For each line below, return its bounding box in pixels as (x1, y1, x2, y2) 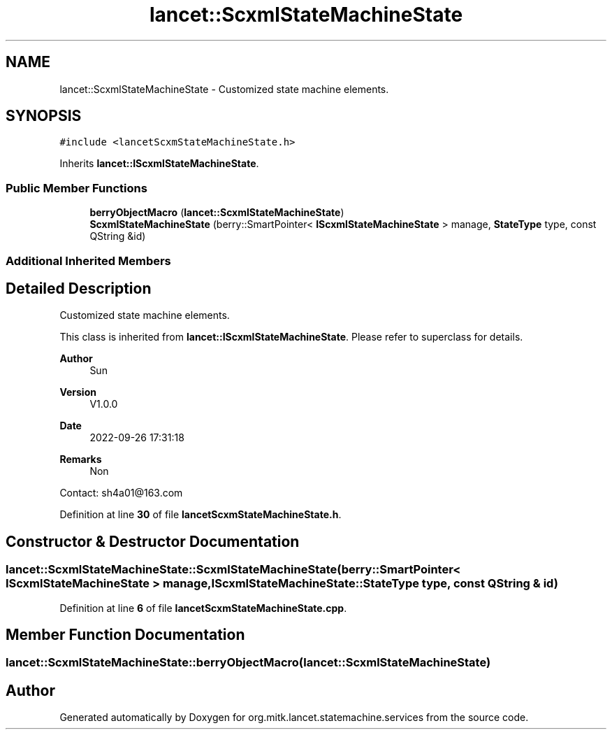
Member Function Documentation (6, 626, 245, 644)
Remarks (59, 453, 102, 466)
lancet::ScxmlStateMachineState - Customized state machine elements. (59, 83, 389, 95)
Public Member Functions (6, 180, 147, 195)
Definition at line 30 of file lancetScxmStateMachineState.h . (59, 508, 342, 521)
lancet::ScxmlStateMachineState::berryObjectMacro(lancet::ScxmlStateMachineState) (6, 655, 491, 670)
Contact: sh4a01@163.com (59, 487, 183, 499)
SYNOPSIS (6, 107, 82, 125)
